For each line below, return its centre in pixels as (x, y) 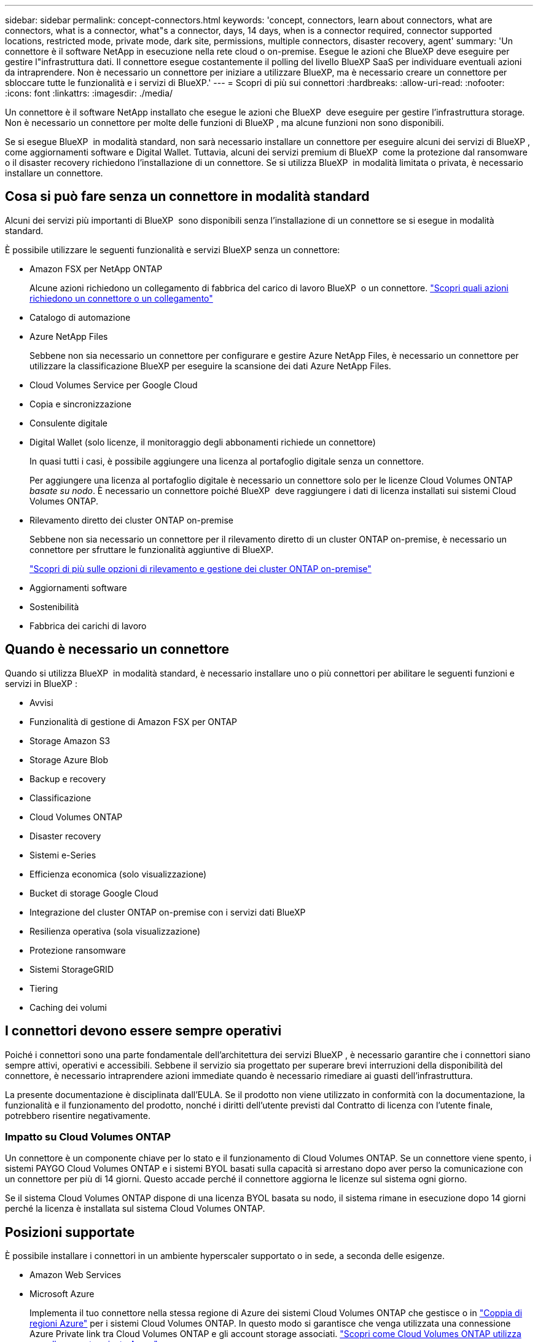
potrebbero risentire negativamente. (78, 1115)
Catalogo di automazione (80, 317)
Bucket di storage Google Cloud (94, 893)
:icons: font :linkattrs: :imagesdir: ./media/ (89, 93)
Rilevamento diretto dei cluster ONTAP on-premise (131, 520)
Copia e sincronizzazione (80, 404)
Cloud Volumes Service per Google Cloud (114, 385)
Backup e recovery (68, 779)
